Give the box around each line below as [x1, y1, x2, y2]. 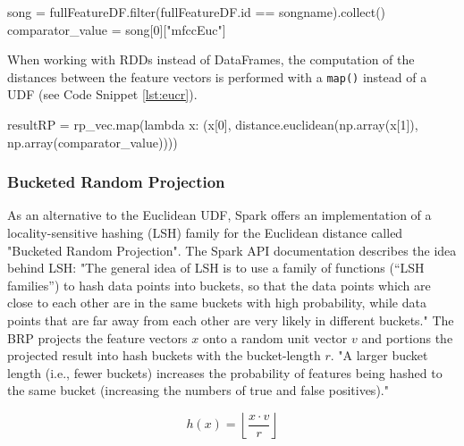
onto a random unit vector [202, 328, 348, 347]
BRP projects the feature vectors [7, 328, 188, 347]
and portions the [361, 328, 453, 347]
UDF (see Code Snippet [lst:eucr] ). [7, 85, 198, 104]
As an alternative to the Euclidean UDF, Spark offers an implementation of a [7, 206, 432, 224]
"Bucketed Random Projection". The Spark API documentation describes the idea [7, 240, 457, 259]
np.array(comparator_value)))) [7, 132, 178, 151]
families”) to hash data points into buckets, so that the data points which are [7, 275, 431, 294]
